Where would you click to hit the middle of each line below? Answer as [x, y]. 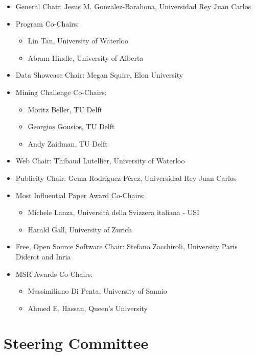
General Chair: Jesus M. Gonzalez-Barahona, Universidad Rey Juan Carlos [133, 6]
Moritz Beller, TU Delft [65, 109]
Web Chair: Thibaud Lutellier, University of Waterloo [100, 161]
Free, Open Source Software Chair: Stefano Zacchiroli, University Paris [126, 246]
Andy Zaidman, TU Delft [68, 143]
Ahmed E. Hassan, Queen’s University [88, 308]
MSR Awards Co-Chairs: [54, 274]
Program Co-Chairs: [47, 23]
